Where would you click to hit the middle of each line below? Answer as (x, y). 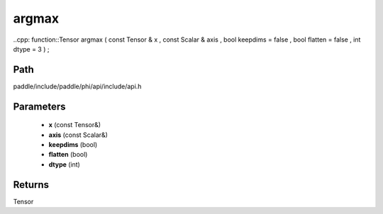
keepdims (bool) (73, 145)
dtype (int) (65, 164)
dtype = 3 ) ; (31, 49)
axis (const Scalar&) (78, 135)
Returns (31, 185)
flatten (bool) (68, 155)
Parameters (39, 106)
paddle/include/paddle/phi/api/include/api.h (77, 86)
